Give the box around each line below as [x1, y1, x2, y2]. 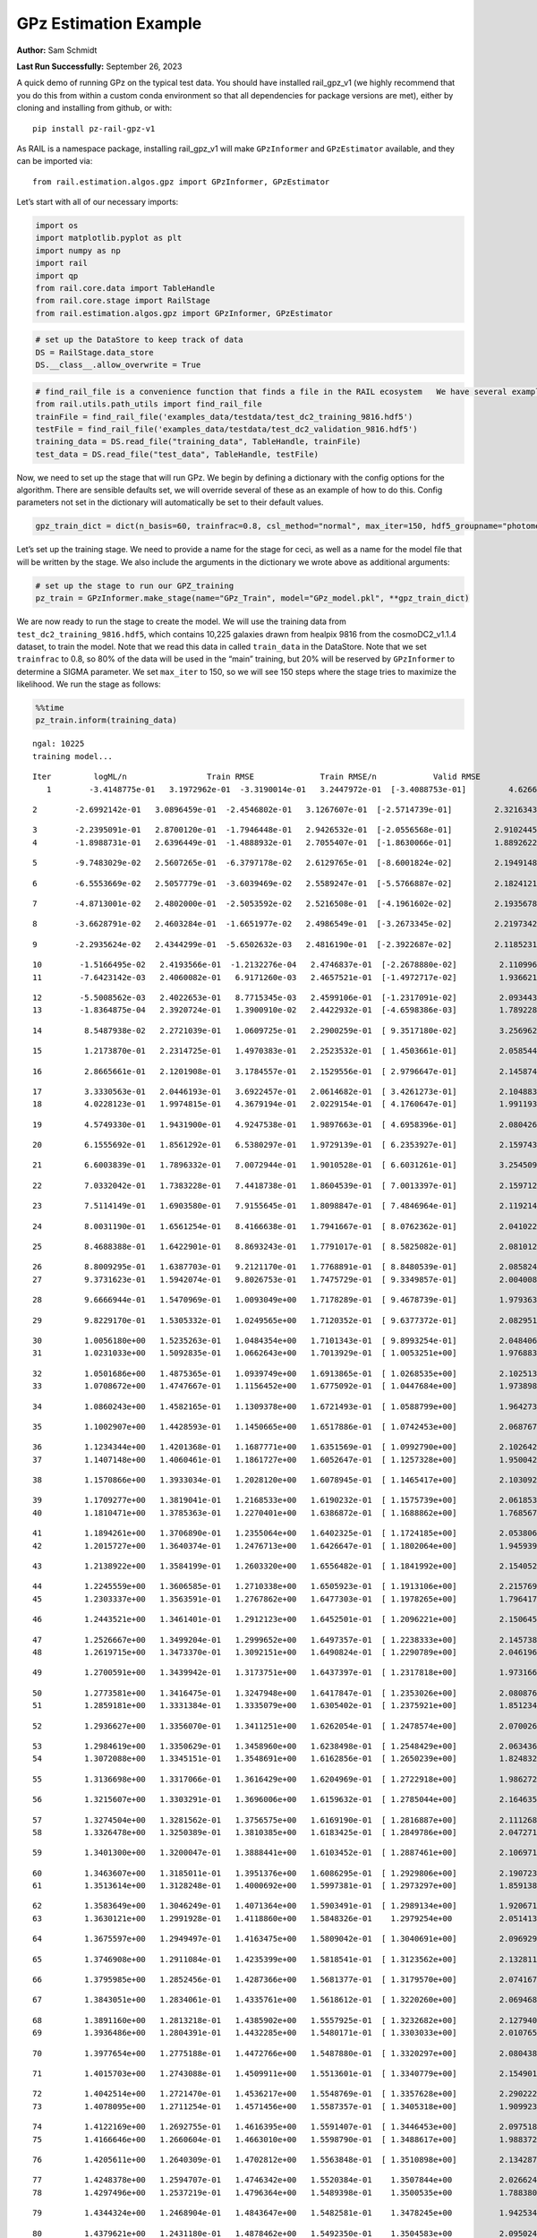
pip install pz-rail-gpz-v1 [32, 124, 156, 133]
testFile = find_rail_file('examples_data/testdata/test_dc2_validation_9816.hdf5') [35, 423, 418, 434]
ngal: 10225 [32, 739, 85, 749]
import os [35, 220, 79, 231]
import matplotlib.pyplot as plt [35, 233, 183, 243]
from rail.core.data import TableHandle [35, 283, 215, 293]
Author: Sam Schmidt [16, 45, 98, 56]
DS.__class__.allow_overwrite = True [35, 360, 201, 371]
